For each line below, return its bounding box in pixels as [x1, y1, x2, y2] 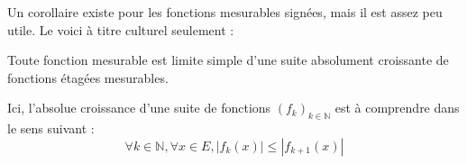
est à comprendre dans [334, 98, 460, 117]
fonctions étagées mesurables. [7, 68, 169, 87]
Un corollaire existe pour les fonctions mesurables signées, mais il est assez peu [7, 3, 443, 21]
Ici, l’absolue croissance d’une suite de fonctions [7, 98, 271, 117]
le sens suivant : [7, 119, 95, 138]
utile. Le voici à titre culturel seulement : [7, 20, 234, 39]
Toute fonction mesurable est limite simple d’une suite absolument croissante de [7, 50, 449, 69]
